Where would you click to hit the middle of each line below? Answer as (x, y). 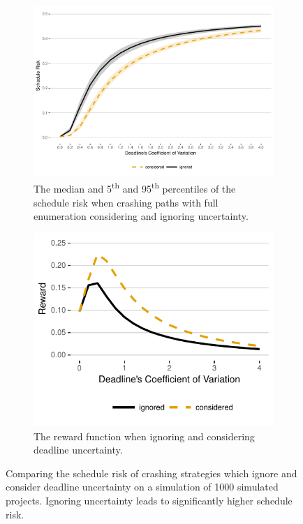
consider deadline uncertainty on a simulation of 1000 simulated (142, 487)
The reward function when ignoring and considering (144, 436)
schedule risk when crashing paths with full (126, 202)
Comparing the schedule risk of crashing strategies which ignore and (151, 473)
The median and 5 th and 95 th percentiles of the (135, 188)
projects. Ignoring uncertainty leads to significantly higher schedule (149, 501)
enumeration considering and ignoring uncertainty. (141, 216)
